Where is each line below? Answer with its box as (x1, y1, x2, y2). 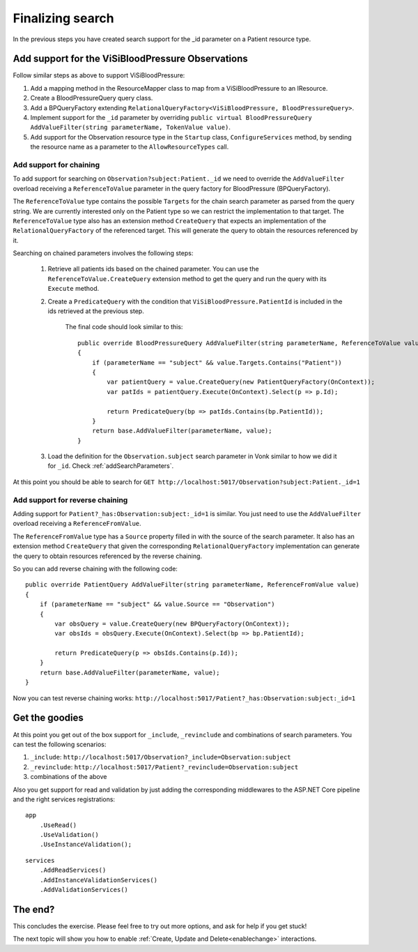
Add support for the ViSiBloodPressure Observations (13, 53, 248, 65)
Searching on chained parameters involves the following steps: (13, 249, 194, 257)
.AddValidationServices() (39, 886, 129, 894)
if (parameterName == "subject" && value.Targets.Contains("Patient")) (91, 358, 342, 366)
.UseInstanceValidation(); (39, 840, 132, 849)
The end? (13, 903, 55, 915)
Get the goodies (13, 712, 84, 724)
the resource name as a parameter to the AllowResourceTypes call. (30, 143, 229, 151)
